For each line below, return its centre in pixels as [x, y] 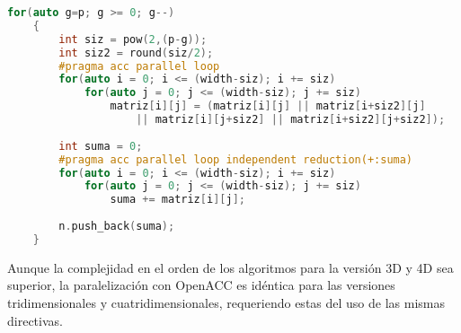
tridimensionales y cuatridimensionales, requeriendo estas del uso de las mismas [226, 302]
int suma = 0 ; [101, 146]
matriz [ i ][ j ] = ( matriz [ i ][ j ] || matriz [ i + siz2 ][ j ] [268, 106]
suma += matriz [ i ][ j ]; [177, 200]
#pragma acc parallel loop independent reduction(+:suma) [236, 159]
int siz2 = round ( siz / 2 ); [136, 53]
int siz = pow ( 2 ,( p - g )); [133, 39]
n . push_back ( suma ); [117, 226]
